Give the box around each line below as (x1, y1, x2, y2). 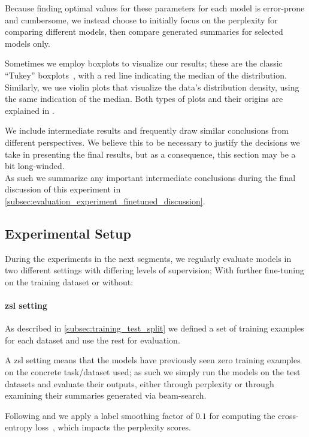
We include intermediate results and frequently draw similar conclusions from (5, 124, 289, 137)
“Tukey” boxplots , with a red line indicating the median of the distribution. (5, 68, 287, 81)
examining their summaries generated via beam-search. (5, 389, 207, 402)
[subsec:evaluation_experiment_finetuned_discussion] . (5, 194, 205, 207)
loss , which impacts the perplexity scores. (35, 421, 191, 433)
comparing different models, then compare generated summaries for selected (5, 25, 283, 38)
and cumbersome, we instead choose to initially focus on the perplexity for (5, 13, 278, 26)
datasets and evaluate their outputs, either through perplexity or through (5, 377, 274, 390)
